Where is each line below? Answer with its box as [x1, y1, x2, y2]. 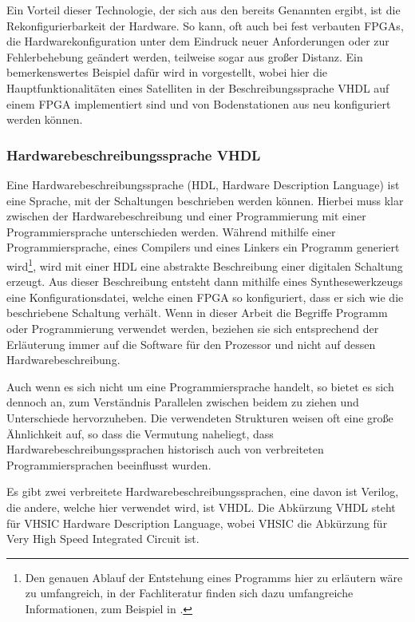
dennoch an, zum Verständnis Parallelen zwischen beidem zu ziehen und [6, 394, 359, 410]
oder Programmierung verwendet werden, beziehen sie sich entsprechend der [6, 319, 379, 336]
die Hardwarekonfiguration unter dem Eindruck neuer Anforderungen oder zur [6, 33, 389, 50]
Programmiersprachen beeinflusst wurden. [6, 456, 211, 473]
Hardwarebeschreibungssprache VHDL [6, 145, 261, 164]
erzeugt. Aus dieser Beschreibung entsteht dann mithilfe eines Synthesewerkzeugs [6, 273, 403, 290]
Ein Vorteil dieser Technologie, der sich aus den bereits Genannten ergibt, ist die [6, 2, 401, 18]
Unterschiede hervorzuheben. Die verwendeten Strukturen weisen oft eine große [6, 409, 393, 426]
